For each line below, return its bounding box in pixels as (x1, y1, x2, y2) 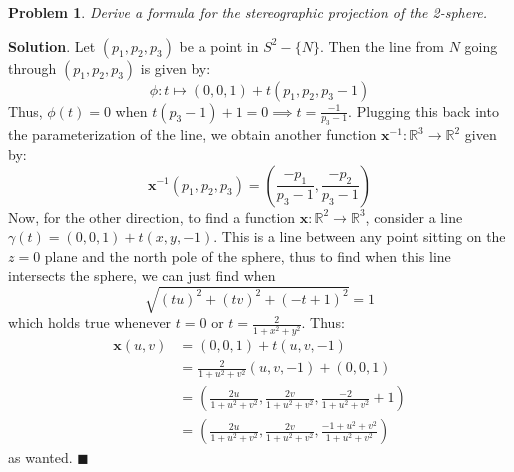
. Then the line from (319, 35, 444, 56)
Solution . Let (8, 35, 96, 56)
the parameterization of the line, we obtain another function (8, 124, 377, 145)
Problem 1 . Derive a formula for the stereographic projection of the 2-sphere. (8, 2, 488, 22)
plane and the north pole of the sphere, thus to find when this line (44, 245, 451, 266)
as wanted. (8, 447, 73, 468)
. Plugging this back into (348, 100, 499, 121)
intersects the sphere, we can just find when (8, 265, 276, 286)
